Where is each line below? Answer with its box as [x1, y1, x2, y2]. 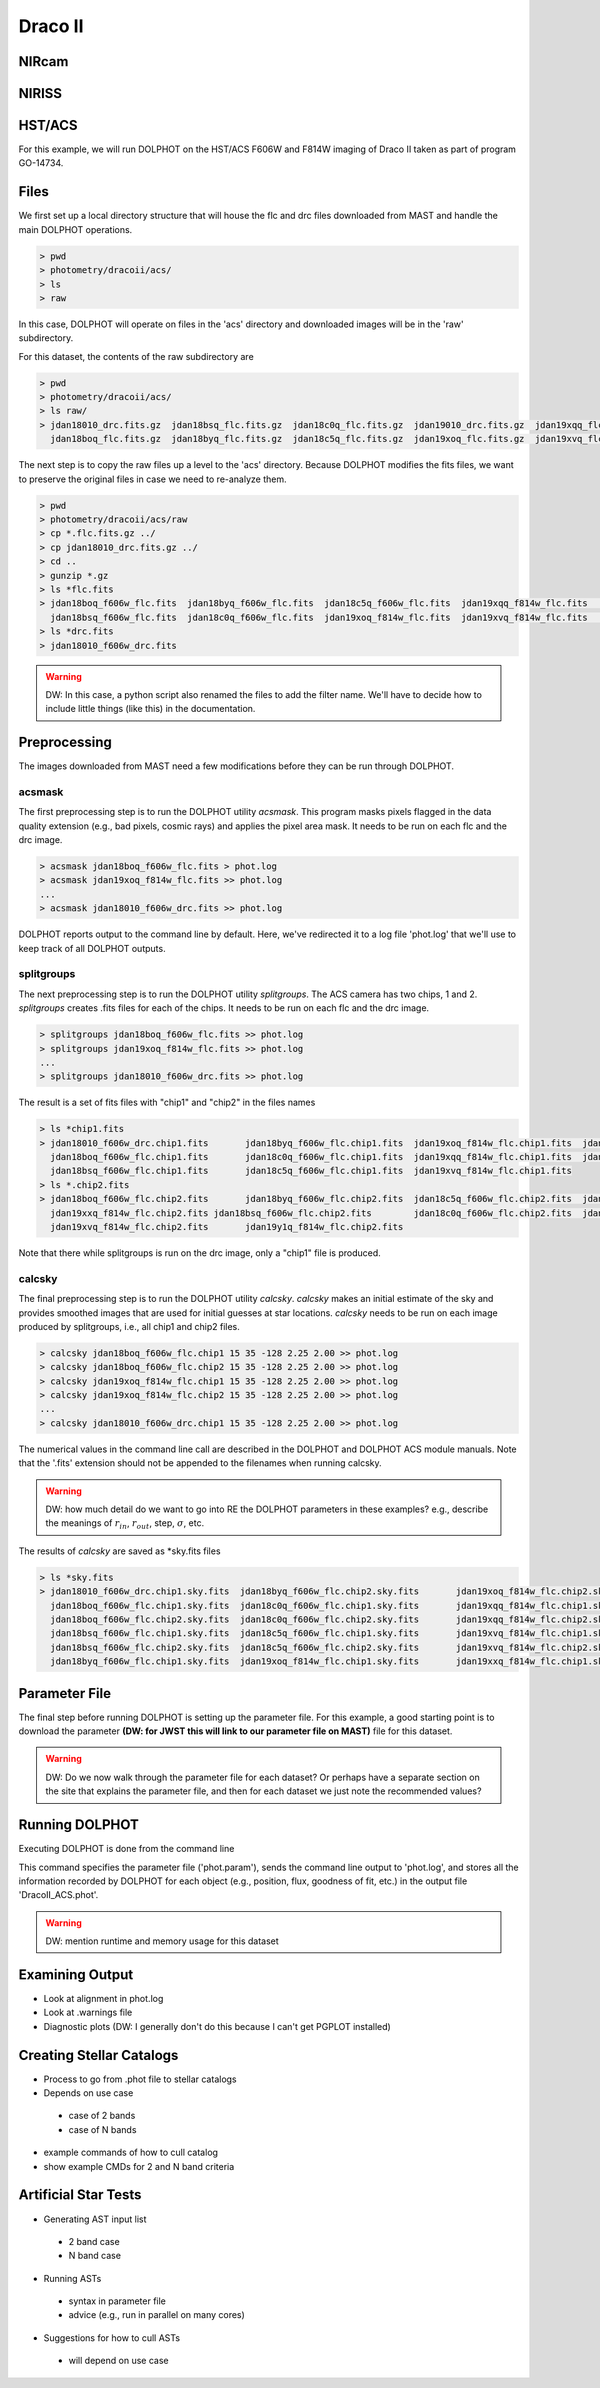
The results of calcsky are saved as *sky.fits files [18, 1545, 221, 1557]
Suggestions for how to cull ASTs [43, 2331, 180, 2344]
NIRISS [18, 85, 63, 102]
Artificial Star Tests [18, 2186, 142, 2204]
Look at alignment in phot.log [43, 1992, 164, 2004]
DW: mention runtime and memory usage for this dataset [45, 1935, 279, 1947]
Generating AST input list [43, 2213, 147, 2225]
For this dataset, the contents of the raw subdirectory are [18, 350, 254, 362]
